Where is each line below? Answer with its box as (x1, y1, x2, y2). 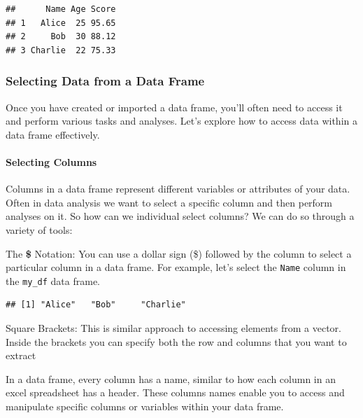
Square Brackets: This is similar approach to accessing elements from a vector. (6, 321, 342, 335)
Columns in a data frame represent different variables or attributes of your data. (6, 181, 350, 196)
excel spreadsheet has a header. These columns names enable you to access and (6, 385, 345, 400)
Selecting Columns (6, 154, 97, 169)
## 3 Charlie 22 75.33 (6, 45, 116, 55)
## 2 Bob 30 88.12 (6, 32, 116, 42)
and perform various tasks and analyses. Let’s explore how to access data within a (6, 113, 357, 128)
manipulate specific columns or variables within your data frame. (6, 399, 284, 414)
